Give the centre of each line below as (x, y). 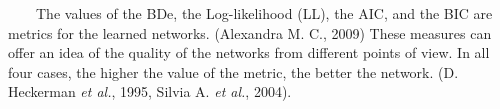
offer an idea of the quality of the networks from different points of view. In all (249, 52)
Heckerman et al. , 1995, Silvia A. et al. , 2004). (150, 91)
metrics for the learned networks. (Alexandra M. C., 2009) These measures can (250, 32)
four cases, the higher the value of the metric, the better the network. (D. (233, 71)
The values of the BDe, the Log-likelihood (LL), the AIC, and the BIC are (264, 13)
